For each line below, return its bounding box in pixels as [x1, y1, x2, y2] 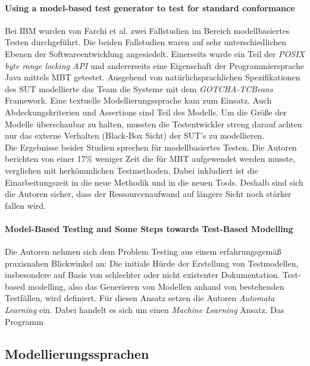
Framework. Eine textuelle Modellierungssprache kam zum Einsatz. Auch [5, 94, 272, 107]
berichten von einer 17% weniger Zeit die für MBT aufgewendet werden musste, [5, 152, 295, 165]
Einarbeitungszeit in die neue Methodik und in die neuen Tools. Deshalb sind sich [5, 176, 303, 188]
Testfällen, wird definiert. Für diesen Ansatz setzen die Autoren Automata [5, 292, 275, 304]
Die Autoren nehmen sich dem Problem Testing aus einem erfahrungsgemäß [5, 245, 281, 258]
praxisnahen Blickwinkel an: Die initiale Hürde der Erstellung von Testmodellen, [5, 256, 299, 269]
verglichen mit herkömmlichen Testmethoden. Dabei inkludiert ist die [5, 164, 258, 176]
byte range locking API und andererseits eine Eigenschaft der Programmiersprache [5, 59, 305, 71]
